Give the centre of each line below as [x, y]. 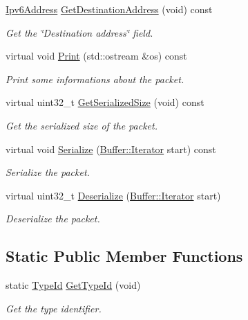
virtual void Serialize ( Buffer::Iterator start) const [111, 149]
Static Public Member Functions [124, 256]
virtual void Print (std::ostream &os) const [96, 56]
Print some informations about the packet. [95, 79]
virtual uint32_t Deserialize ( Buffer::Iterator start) [113, 195]
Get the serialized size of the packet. [82, 125]
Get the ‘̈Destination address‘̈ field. [79, 32]
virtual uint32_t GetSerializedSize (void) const [105, 102]
